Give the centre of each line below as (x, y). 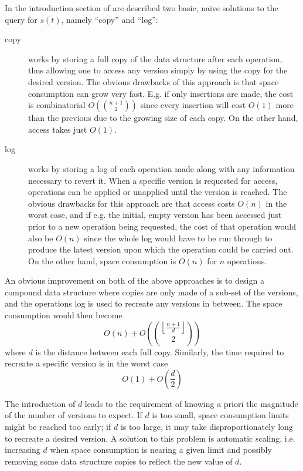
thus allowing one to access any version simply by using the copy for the (158, 70)
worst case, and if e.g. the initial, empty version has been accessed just (155, 215)
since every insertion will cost (193, 105)
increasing (23, 450)
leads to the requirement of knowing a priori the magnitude (191, 403)
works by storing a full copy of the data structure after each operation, (155, 58)
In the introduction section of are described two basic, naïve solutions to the (142, 8)
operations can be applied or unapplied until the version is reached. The (158, 192)
